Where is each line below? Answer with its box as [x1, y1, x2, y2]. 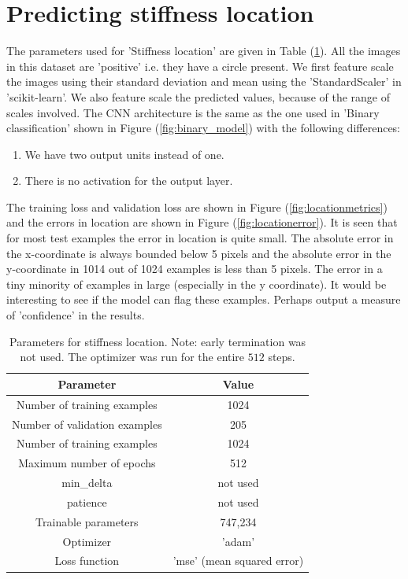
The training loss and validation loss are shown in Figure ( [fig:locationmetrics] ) [6, 198, 388, 215]
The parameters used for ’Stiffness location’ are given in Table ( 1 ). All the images [6, 42, 401, 59]
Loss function [54, 552, 120, 569]
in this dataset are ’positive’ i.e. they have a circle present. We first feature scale [6, 57, 394, 74]
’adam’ [221, 533, 255, 549]
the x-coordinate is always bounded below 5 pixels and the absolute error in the [6, 245, 391, 261]
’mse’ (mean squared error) [172, 552, 304, 569]
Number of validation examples [12, 415, 162, 432]
